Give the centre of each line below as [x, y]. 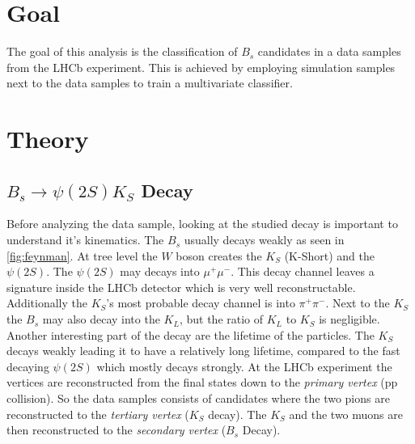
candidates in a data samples [329, 51]
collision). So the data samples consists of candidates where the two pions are [198, 398]
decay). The [237, 414]
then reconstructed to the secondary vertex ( [116, 430]
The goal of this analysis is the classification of [122, 51]
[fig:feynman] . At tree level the [82, 255]
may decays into [160, 271]
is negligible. [349, 319]
